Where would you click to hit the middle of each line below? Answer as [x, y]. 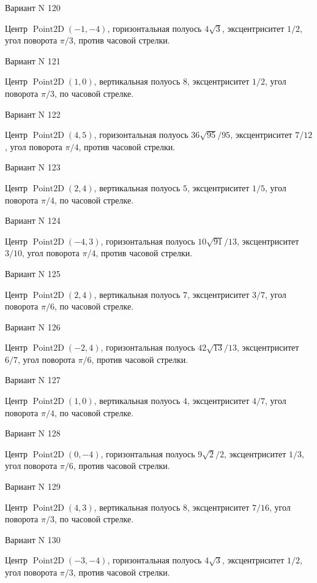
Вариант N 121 [33, 60]
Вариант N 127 [33, 380]
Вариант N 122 [33, 114]
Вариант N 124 [33, 220]
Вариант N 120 [33, 7]
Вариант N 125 [33, 273]
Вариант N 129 [33, 486]
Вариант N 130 [33, 539]
